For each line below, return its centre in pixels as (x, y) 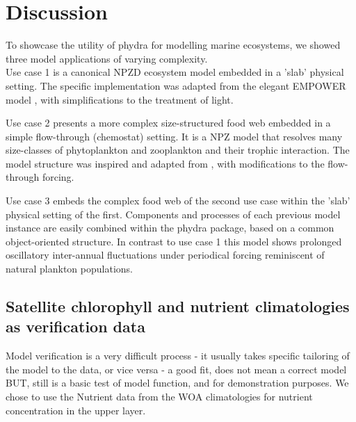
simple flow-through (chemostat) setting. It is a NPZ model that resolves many (174, 136)
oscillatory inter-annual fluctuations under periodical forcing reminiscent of (165, 255)
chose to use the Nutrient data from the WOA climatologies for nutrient (159, 396)
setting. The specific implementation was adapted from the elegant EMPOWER (176, 85)
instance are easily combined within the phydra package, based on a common (170, 228)
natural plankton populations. (69, 269)
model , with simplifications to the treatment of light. (120, 99)
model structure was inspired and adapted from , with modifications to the (165, 163)
